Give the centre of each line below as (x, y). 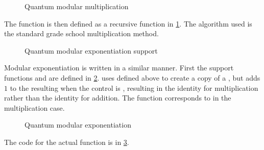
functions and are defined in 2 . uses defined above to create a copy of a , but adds (132, 77)
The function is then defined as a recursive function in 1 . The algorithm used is (128, 23)
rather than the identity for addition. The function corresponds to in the (118, 98)
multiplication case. (34, 107)
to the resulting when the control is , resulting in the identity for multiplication (134, 87)
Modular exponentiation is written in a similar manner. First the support (119, 68)
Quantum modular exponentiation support (91, 50)
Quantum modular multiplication (77, 6)
